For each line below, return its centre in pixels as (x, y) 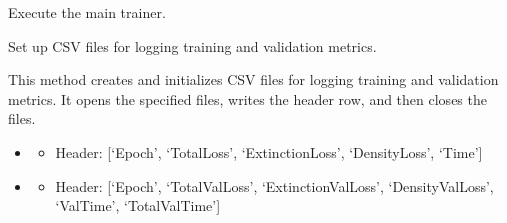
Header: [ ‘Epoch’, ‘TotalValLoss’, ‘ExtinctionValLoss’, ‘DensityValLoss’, (274, 185)
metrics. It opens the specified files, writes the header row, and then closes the (247, 98)
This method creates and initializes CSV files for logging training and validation (253, 79)
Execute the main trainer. (87, 12)
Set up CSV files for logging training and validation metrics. (192, 45)
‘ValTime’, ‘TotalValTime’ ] (138, 205)
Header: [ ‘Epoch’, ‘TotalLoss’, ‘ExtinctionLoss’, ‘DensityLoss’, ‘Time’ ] (269, 151)
